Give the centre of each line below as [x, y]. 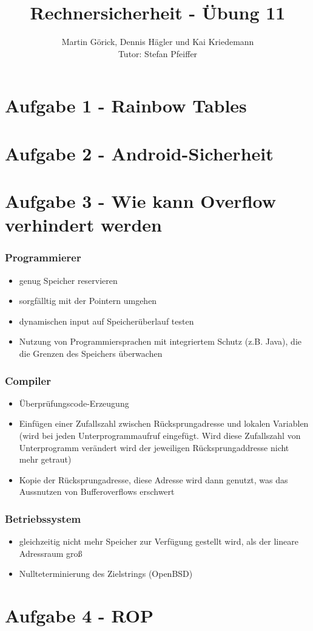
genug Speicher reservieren [68, 280]
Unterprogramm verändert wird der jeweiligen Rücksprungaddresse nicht [154, 447]
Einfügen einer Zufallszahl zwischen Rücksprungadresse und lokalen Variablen [164, 423]
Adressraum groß [51, 553]
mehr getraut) [45, 459]
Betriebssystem [43, 518]
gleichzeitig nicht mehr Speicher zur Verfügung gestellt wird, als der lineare [159, 541]
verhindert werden [83, 225]
